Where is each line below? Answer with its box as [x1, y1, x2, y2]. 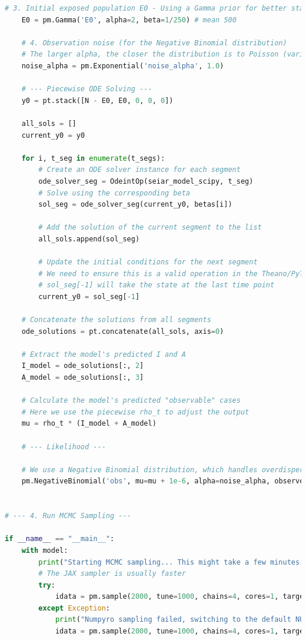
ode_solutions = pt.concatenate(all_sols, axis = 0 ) [21, 327, 224, 336]
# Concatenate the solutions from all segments [21, 316, 211, 324]
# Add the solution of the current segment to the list [38, 223, 262, 232]
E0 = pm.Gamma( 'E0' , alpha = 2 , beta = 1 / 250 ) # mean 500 [21, 15, 237, 24]
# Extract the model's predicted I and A [21, 350, 186, 359]
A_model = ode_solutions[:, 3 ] [21, 373, 144, 382]
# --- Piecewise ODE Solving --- [21, 85, 152, 94]
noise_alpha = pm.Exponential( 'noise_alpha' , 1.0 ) [21, 61, 224, 70]
